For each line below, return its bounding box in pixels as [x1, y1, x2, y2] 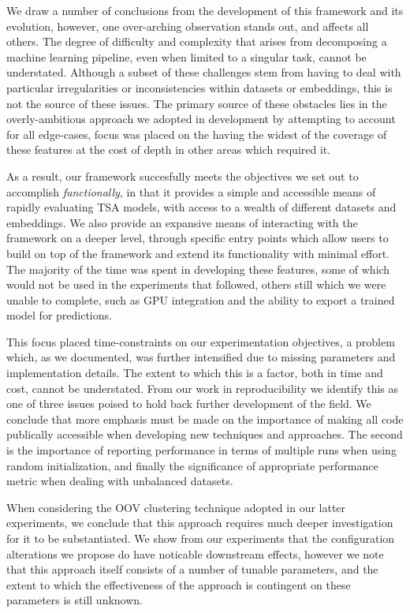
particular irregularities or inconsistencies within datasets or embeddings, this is [6, 79, 393, 95]
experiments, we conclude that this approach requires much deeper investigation [6, 514, 393, 531]
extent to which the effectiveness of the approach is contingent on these [6, 576, 351, 592]
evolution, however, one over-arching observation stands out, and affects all [6, 17, 369, 34]
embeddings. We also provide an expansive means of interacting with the [6, 214, 358, 230]
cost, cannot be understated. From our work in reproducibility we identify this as [6, 379, 398, 396]
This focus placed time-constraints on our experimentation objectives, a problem [6, 333, 395, 349]
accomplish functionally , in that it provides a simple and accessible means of [6, 183, 376, 200]
